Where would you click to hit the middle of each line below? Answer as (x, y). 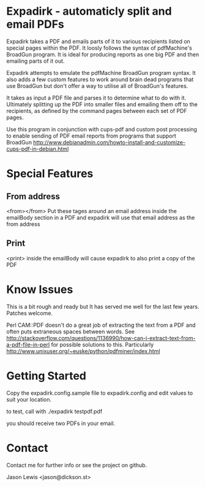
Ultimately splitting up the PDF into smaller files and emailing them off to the (102, 104)
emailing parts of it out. (35, 61)
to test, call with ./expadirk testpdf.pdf (54, 411)
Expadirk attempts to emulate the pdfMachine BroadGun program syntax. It (101, 72)
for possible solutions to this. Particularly (102, 345)
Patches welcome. (30, 313)
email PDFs (35, 24)
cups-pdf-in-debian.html (38, 149)
